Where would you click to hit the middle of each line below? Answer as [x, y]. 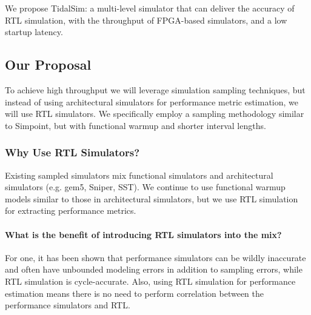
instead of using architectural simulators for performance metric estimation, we [152, 101]
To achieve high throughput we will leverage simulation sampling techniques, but [155, 89]
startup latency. [34, 32]
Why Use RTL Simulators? [72, 152]
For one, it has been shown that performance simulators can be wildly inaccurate [155, 257]
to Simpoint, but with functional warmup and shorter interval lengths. [135, 125]
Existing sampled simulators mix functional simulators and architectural [139, 175]
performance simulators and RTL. [68, 305]
